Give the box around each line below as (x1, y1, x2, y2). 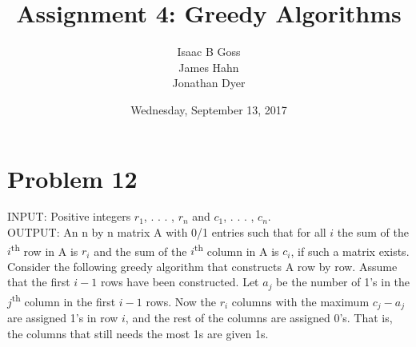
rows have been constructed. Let (100, 273, 259, 290)
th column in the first (11, 290, 116, 309)
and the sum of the (94, 242, 187, 259)
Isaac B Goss (177, 43, 241, 60)
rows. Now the (146, 293, 217, 309)
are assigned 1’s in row (7, 309, 118, 326)
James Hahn (178, 58, 239, 75)
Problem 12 (7, 162, 138, 194)
